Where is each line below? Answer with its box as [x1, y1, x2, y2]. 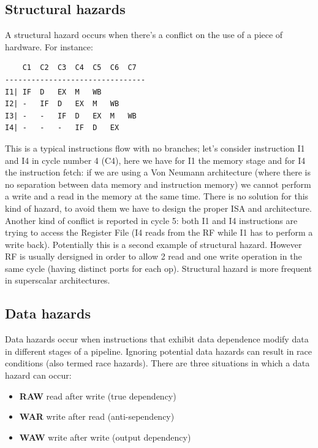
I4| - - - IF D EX [5, 123, 119, 133]
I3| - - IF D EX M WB [5, 111, 137, 120]
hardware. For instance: [5, 40, 93, 53]
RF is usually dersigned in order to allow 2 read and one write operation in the [5, 250, 302, 263]
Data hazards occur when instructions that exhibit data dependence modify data [5, 333, 309, 346]
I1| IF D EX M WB [5, 87, 102, 96]
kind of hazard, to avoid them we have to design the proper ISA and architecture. [5, 201, 312, 214]
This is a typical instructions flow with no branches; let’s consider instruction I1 [5, 141, 305, 154]
